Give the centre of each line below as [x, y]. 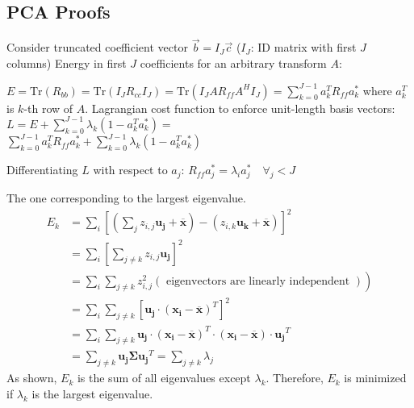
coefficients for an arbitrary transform [233, 63]
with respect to [130, 170]
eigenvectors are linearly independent [258, 281]
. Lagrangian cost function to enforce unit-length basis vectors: [240, 108]
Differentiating [42, 170]
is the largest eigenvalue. [92, 393]
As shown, [32, 378]
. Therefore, [295, 378]
